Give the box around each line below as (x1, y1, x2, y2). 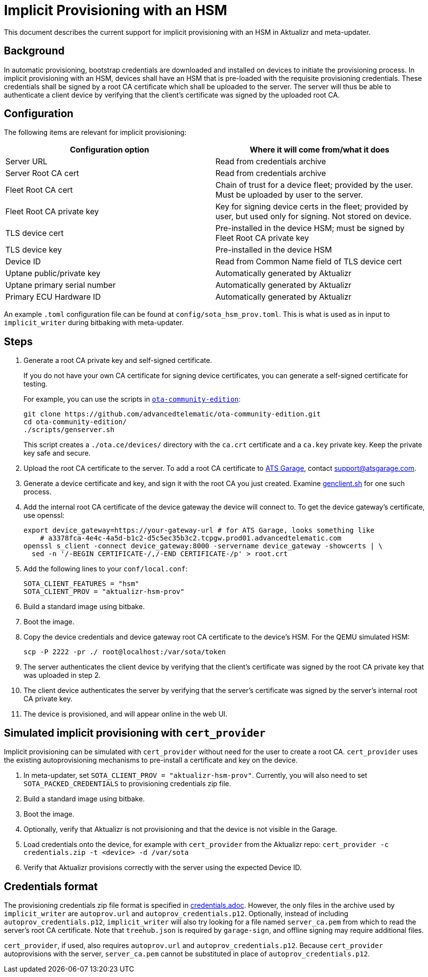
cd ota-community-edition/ (24, 418, 127, 426)
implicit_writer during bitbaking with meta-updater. (4, 318, 184, 327)
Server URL (5, 156, 48, 167)
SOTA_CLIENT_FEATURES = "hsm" (24, 580, 140, 588)
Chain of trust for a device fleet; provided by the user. (215, 180, 413, 190)
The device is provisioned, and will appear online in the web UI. (24, 710, 228, 719)
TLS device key (5, 245, 62, 255)
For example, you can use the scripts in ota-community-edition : (24, 395, 241, 404)
